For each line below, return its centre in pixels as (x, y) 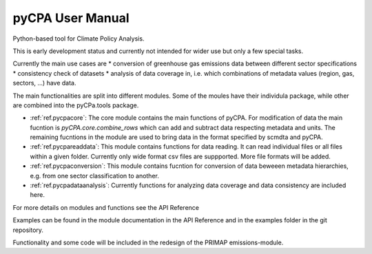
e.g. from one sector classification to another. (95, 176)
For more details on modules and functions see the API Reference (106, 207)
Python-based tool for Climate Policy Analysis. (79, 39)
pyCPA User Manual (71, 18)
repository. (28, 230)
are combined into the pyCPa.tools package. (76, 105)
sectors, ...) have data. (44, 83)
